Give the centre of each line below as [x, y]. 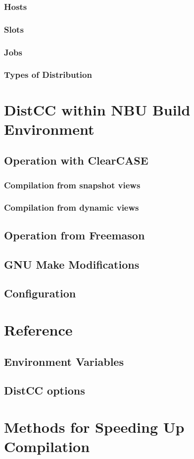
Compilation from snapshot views [72, 185]
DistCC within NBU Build [97, 109]
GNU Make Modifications [72, 264]
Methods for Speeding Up [94, 427]
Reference [38, 329]
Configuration [40, 293]
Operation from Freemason [74, 235]
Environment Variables [64, 361]
